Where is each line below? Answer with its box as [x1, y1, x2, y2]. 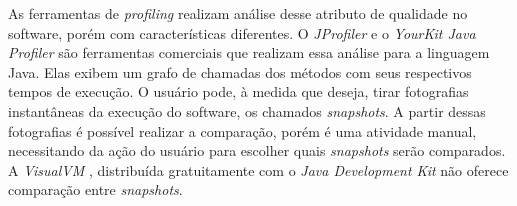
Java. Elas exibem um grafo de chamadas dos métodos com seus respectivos [8, 61, 472, 82]
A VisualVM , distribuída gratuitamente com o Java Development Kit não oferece [8, 159, 509, 180]
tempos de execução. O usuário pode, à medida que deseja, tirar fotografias [8, 81, 469, 102]
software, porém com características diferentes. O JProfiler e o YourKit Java [8, 22, 476, 43]
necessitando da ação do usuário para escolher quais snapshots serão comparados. [8, 140, 506, 161]
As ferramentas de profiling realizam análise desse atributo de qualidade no [8, 3, 468, 23]
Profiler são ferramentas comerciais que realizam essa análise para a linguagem [8, 42, 490, 63]
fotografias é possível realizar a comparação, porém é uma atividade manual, [8, 120, 477, 141]
